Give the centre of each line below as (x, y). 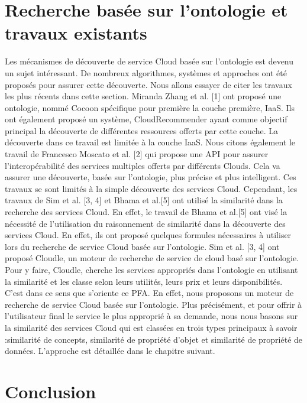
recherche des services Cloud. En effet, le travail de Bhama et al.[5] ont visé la (146, 212)
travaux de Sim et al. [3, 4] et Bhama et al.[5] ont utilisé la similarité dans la (144, 200)
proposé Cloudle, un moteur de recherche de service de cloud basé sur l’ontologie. (152, 258)
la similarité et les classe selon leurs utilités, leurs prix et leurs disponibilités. (144, 281)
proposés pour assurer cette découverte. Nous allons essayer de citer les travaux (148, 84)
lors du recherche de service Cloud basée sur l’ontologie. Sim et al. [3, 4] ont (142, 246)
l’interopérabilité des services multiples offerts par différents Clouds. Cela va (143, 165)
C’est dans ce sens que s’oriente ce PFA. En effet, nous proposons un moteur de (149, 293)
